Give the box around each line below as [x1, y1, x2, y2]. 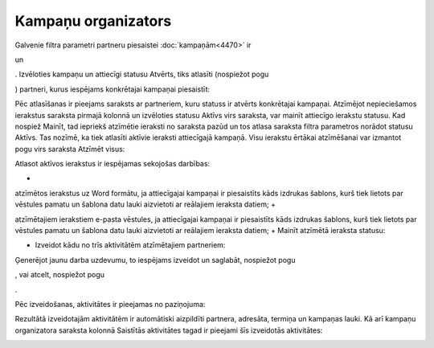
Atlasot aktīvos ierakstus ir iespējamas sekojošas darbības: [14, 159, 211, 169]
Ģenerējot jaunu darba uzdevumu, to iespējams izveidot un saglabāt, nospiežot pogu [14, 255, 296, 264]
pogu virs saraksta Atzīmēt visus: [14, 144, 125, 154]
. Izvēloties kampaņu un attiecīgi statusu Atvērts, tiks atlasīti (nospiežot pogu [14, 69, 269, 80]
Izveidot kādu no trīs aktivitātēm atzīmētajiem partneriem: [35, 240, 226, 250]
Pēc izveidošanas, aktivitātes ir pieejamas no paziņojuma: [14, 299, 206, 309]
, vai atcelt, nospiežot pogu [14, 270, 104, 280]
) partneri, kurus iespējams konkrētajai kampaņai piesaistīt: [14, 84, 211, 94]
